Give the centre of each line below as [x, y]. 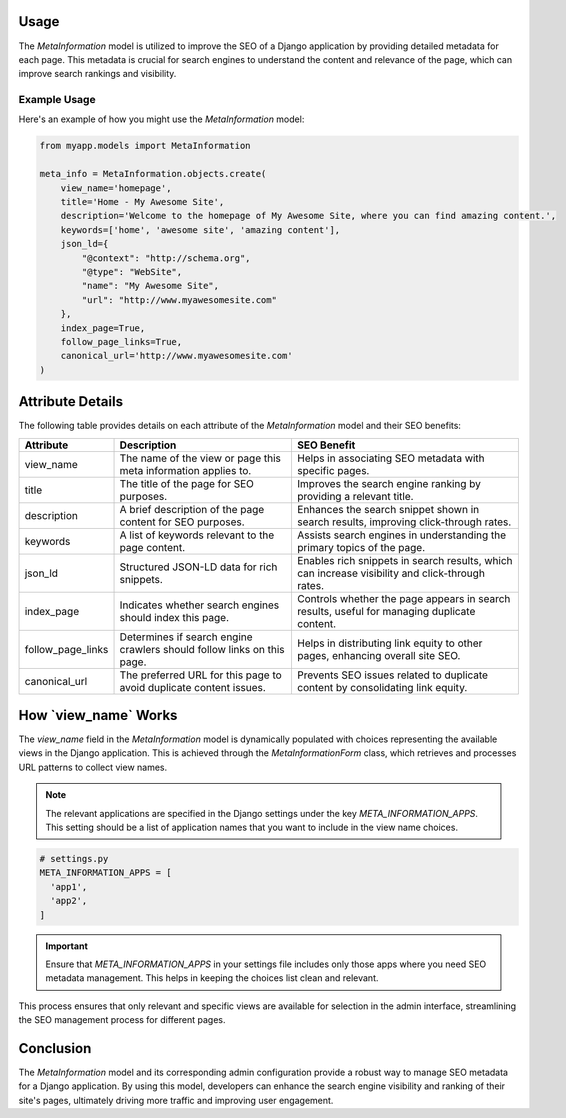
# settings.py [74, 859]
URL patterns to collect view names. [93, 767]
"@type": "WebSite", [132, 271]
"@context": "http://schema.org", [166, 258]
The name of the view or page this [200, 458]
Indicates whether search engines [199, 605]
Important [67, 946]
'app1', [69, 886]
